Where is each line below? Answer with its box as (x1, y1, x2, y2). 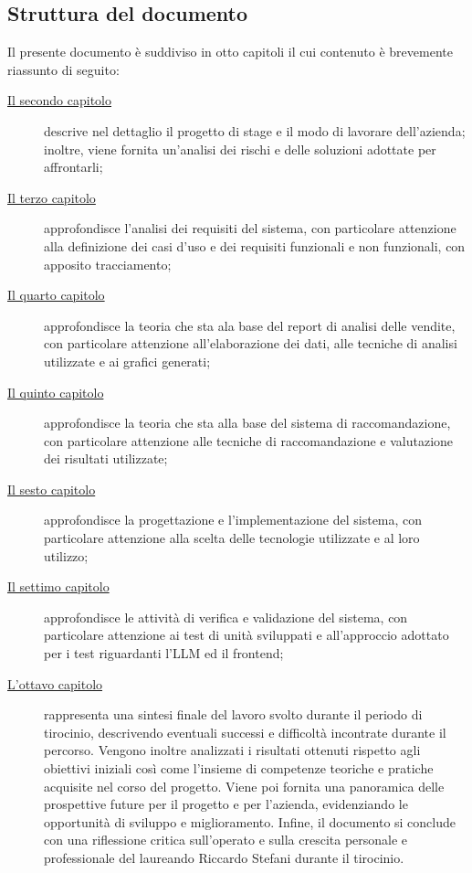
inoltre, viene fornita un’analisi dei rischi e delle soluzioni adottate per (44, 139, 436, 158)
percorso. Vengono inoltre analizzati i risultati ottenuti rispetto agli (44, 740, 421, 760)
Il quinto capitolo (7, 382, 104, 401)
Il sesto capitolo (7, 479, 96, 498)
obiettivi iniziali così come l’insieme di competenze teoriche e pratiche (44, 759, 434, 778)
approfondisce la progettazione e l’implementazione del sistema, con (44, 510, 423, 529)
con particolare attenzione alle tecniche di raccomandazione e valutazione (44, 431, 454, 450)
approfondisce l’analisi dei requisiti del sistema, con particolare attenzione (44, 218, 456, 238)
